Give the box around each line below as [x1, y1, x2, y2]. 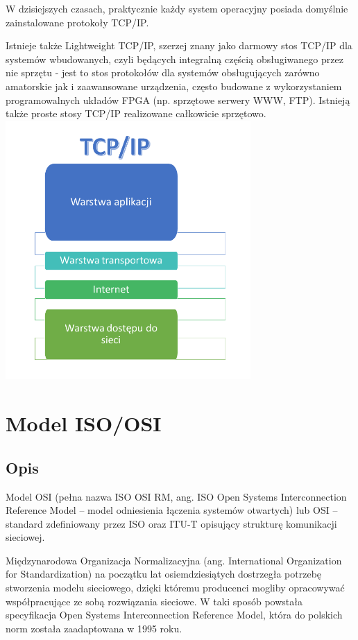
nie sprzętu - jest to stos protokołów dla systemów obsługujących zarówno [6, 65, 320, 80]
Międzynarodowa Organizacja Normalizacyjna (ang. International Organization [6, 553, 342, 567]
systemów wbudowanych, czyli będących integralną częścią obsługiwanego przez [6, 51, 343, 66]
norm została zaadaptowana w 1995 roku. [6, 621, 182, 635]
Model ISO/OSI [6, 409, 162, 438]
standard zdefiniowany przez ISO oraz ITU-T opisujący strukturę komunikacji [6, 516, 337, 530]
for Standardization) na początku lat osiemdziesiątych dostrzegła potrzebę [6, 567, 322, 581]
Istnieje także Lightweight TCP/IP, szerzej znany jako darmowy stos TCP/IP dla [6, 38, 352, 53]
